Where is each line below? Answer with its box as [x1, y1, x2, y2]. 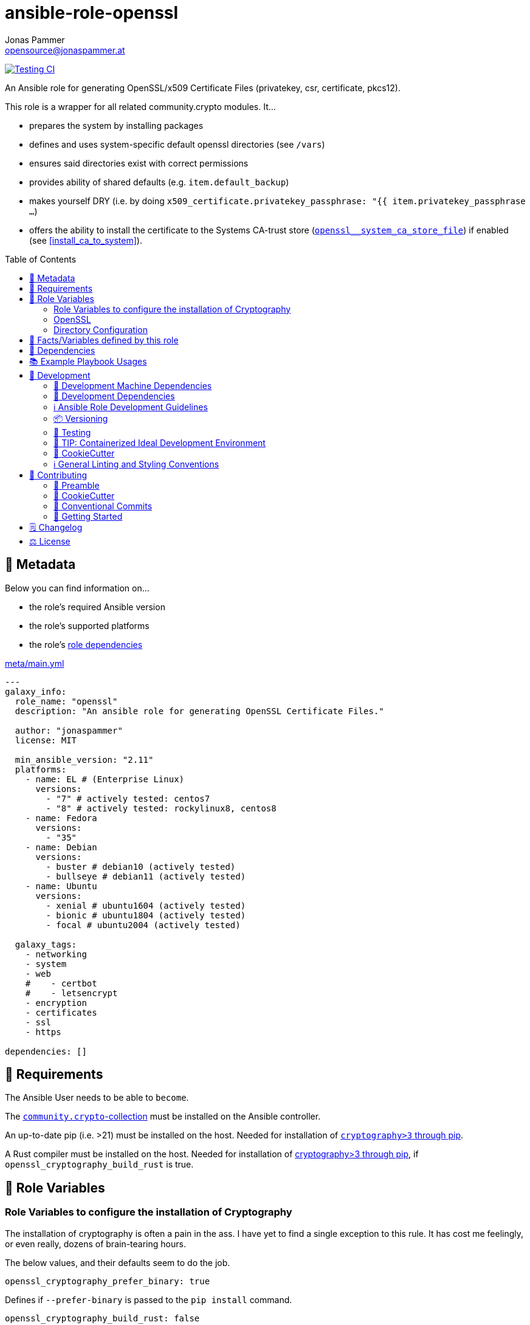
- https [25, 1027, 61, 1037]
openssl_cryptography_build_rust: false [5, 1313, 200, 1323]
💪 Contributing [29, 469, 88, 480]
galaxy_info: [5, 686, 67, 697]
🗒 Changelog [29, 521, 83, 532]
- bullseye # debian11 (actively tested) [46, 871, 246, 881]
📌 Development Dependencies [53, 390, 175, 401]
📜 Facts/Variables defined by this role [29, 334, 179, 345]
